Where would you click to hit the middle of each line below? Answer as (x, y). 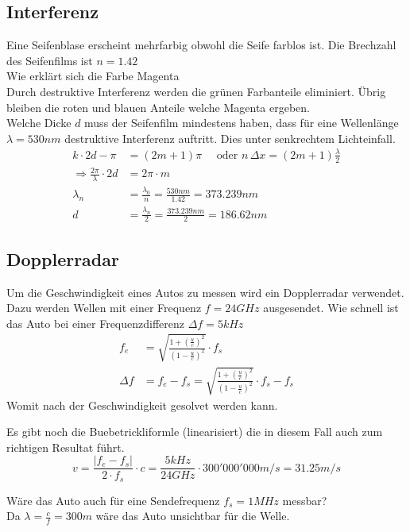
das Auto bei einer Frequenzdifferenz (95, 323)
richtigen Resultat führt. (66, 447)
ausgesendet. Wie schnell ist (331, 308)
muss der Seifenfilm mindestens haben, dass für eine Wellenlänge (242, 123)
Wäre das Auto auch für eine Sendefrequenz (113, 500)
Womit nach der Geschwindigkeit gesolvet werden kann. (142, 405)
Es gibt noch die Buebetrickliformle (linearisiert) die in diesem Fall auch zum (195, 432)
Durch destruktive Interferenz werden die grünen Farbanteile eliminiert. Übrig (196, 91)
